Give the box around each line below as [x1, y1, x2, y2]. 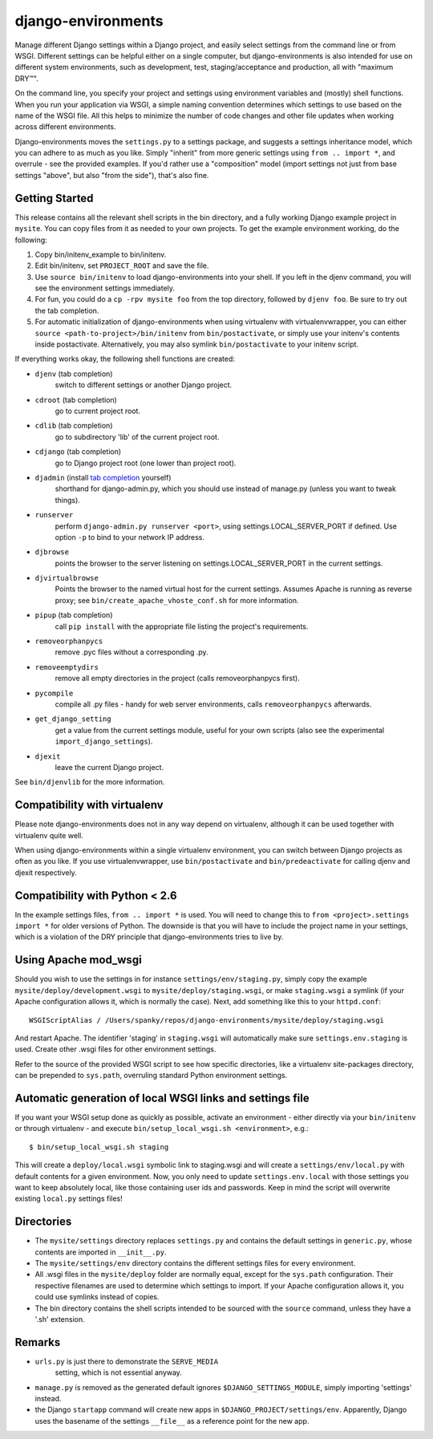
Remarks [14, 1336, 61, 1349]
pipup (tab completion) [34, 610, 113, 620]
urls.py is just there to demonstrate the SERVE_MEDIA [34, 1356, 219, 1366]
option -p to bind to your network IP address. [55, 532, 204, 541]
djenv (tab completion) [34, 369, 113, 379]
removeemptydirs [34, 663, 99, 671]
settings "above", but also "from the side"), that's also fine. [14, 170, 209, 180]
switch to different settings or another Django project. [55, 380, 233, 390]
